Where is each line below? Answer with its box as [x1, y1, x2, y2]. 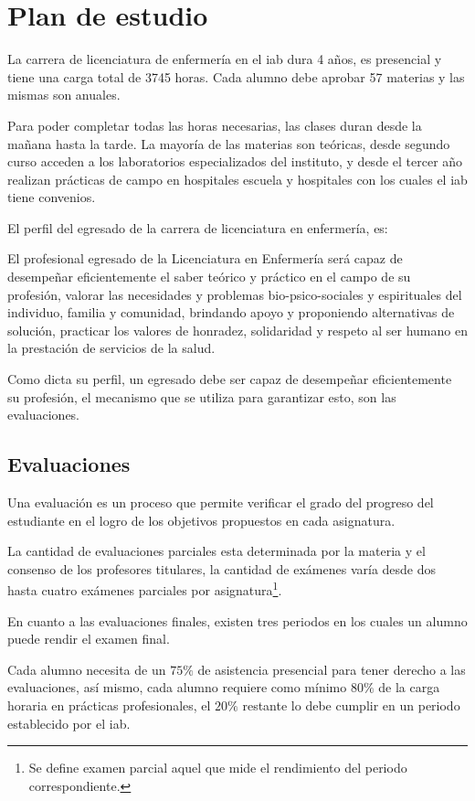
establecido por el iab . [7, 713, 131, 732]
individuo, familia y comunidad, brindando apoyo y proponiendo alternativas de [7, 303, 455, 322]
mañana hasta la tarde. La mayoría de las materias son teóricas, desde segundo [7, 133, 450, 153]
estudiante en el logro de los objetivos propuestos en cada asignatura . [7, 510, 396, 529]
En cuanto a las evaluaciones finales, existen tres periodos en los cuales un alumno [7, 611, 468, 630]
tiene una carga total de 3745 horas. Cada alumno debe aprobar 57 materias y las [7, 67, 465, 86]
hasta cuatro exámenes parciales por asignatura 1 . [7, 578, 282, 600]
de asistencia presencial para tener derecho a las [197, 659, 466, 678]
